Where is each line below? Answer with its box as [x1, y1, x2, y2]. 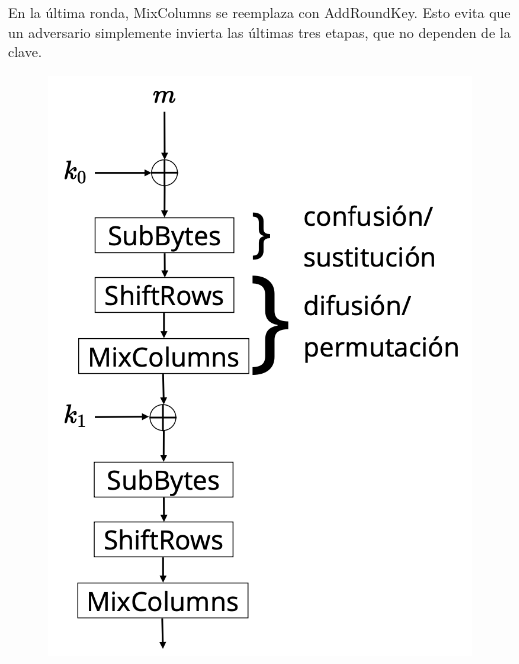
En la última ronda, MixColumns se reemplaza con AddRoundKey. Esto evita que [8, 2, 511, 22]
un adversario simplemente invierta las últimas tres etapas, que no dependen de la [8, 21, 511, 42]
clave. [8, 41, 42, 62]
